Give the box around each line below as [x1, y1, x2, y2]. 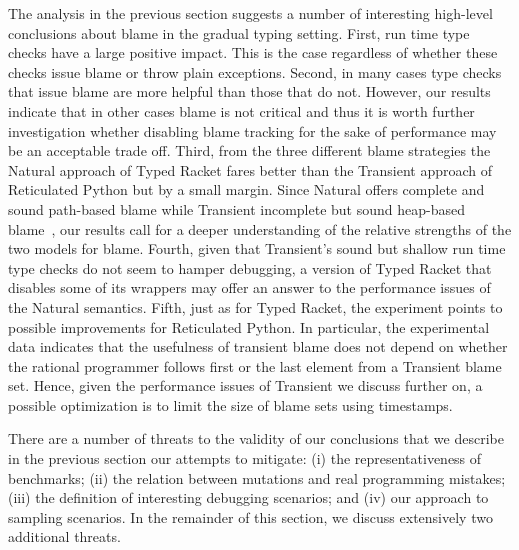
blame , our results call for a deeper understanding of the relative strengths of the [8, 218, 512, 239]
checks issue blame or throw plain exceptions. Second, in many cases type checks [8, 61, 502, 82]
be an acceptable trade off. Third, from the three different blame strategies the [8, 140, 491, 161]
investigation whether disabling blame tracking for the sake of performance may [8, 120, 497, 141]
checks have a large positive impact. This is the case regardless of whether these [8, 42, 498, 63]
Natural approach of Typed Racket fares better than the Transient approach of [8, 159, 492, 180]
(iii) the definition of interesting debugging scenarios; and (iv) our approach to [8, 487, 489, 508]
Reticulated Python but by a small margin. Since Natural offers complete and [8, 179, 485, 200]
